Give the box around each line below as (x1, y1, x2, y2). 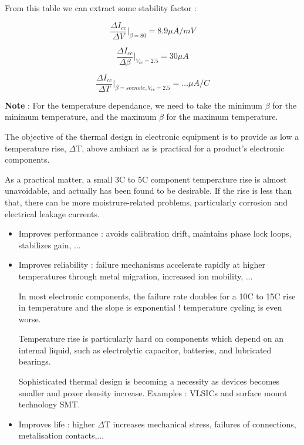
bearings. (18, 355, 51, 368)
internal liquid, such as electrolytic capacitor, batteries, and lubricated (18, 343, 272, 356)
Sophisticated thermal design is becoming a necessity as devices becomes (18, 375, 280, 387)
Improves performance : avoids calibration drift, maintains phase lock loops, (18, 227, 292, 240)
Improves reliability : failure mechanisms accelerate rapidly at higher (18, 258, 265, 271)
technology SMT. (18, 398, 80, 410)
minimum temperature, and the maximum (5, 110, 157, 123)
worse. (18, 312, 41, 325)
